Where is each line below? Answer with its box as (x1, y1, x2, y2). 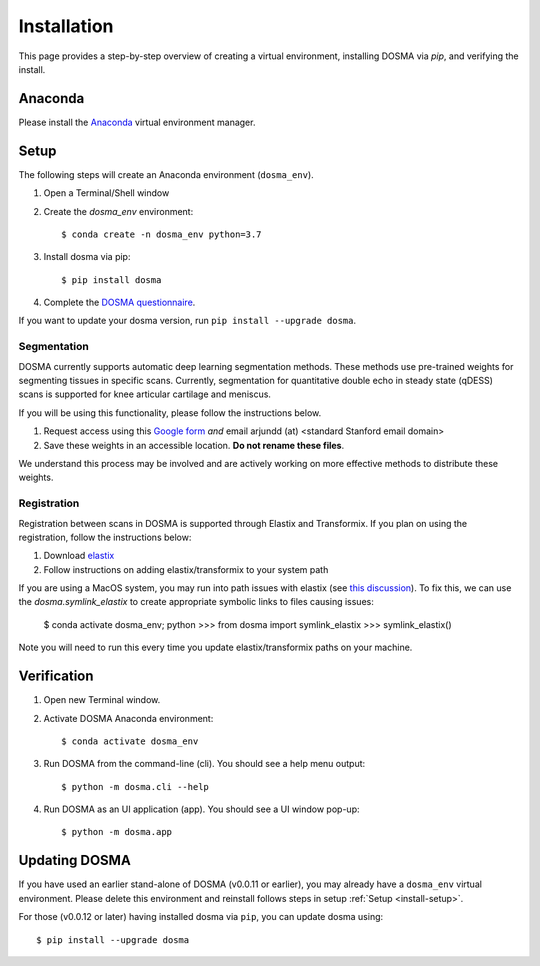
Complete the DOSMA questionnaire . (43, 296, 196, 309)
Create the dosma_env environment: (43, 205, 194, 217)
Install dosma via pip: (43, 251, 131, 263)
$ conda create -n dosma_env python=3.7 (61, 228, 262, 240)
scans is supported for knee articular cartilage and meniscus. (18, 388, 272, 400)
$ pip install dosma (61, 274, 162, 285)
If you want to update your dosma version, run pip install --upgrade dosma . (18, 315, 357, 327)
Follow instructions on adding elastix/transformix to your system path (43, 563, 329, 575)
